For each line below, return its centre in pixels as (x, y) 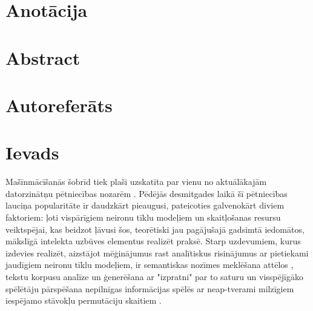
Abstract (43, 57)
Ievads (32, 152)
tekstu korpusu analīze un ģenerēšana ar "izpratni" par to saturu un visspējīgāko (154, 276)
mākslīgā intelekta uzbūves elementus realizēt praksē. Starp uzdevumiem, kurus (153, 241)
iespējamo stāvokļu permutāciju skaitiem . (84, 300)
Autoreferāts (59, 105)
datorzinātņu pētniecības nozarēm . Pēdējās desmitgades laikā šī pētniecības (147, 193)
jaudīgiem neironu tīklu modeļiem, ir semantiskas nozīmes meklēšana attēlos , (150, 265)
